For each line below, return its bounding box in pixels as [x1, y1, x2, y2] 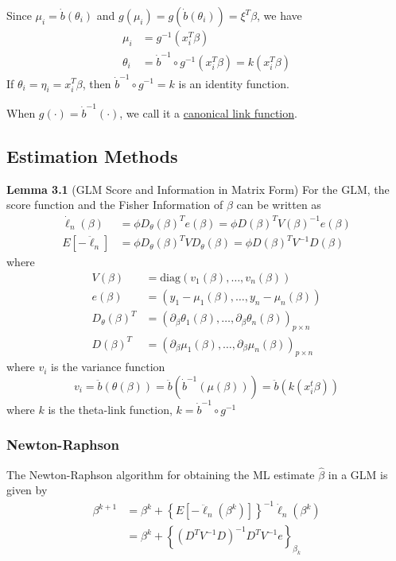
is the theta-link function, [48, 400, 173, 417]
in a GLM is [328, 466, 388, 482]
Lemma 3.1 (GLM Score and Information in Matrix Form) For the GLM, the [6, 180, 390, 197]
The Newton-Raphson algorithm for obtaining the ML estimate [6, 466, 315, 482]
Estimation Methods [6, 144, 178, 168]
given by [6, 482, 48, 498]
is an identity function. [178, 75, 289, 91]
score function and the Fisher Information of [6, 196, 223, 213]
